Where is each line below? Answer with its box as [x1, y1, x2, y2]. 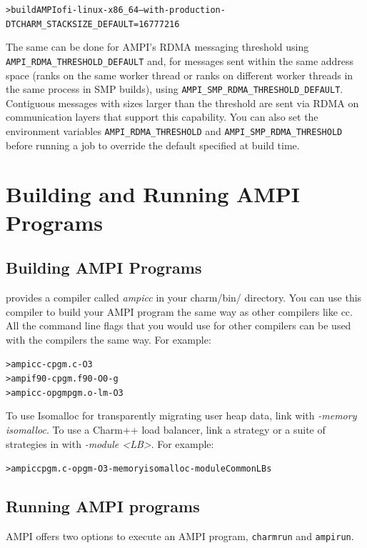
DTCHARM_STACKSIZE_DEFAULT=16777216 [6, 19, 180, 29]
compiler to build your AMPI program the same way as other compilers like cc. [6, 304, 353, 319]
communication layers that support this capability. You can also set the [6, 109, 318, 124]
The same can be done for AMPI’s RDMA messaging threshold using [6, 39, 309, 54]
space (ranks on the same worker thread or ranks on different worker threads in [6, 67, 353, 82]
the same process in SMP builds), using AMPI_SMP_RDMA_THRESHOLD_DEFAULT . [6, 81, 343, 96]
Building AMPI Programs [6, 256, 202, 279]
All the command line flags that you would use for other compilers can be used [6, 318, 351, 333]
